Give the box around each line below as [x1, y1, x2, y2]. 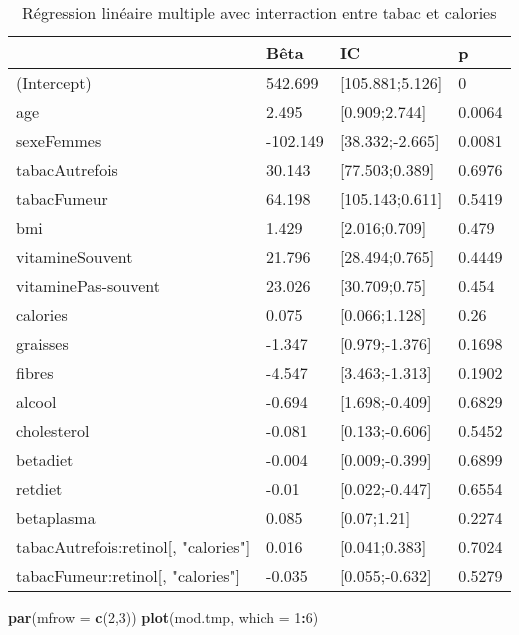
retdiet [16, 477, 63, 500]
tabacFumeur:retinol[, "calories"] [16, 564, 241, 587]
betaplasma [16, 506, 96, 529]
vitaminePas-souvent [16, 274, 160, 297]
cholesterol [16, 419, 90, 442]
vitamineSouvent [16, 245, 133, 268]
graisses [16, 332, 69, 355]
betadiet [16, 448, 74, 471]
